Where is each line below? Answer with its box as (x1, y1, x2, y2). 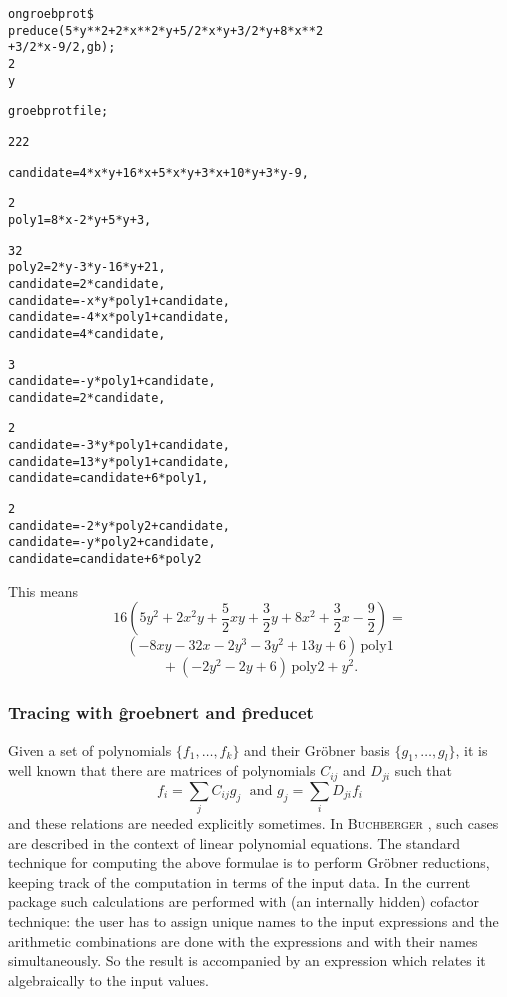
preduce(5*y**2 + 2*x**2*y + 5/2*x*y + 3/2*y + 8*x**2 (8, 23, 324, 38)
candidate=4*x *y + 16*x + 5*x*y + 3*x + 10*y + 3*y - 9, (8, 165, 309, 180)
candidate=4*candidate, (8, 326, 166, 341)
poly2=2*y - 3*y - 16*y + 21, (8, 260, 166, 275)
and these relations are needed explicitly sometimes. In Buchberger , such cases (8, 813, 499, 834)
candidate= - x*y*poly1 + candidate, (8, 293, 230, 308)
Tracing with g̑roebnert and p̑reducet (8, 700, 314, 725)
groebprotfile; (8, 104, 109, 119)
